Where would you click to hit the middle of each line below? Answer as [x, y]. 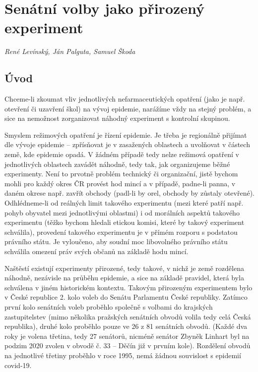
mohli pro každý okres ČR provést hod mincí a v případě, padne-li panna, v [120, 183]
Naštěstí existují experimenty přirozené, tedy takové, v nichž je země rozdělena [124, 268]
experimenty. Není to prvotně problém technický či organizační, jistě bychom [121, 174]
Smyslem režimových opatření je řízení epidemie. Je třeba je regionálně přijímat [126, 134]
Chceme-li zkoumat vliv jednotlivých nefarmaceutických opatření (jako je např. [125, 99]
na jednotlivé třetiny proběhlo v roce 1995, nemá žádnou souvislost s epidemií [123, 355]
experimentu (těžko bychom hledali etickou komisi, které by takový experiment [125, 222]
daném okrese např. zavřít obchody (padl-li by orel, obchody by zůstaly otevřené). [129, 193]
